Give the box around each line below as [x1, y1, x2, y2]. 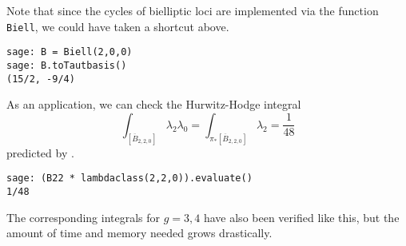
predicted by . [6, 144, 74, 161]
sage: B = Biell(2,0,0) [6, 46, 133, 58]
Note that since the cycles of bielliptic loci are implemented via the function [6, 2, 379, 18]
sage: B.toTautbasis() [6, 59, 127, 71]
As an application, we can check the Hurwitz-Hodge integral [6, 96, 301, 113]
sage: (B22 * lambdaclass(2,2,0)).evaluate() [6, 173, 253, 184]
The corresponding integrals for [6, 208, 161, 225]
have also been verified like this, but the [203, 208, 400, 225]
